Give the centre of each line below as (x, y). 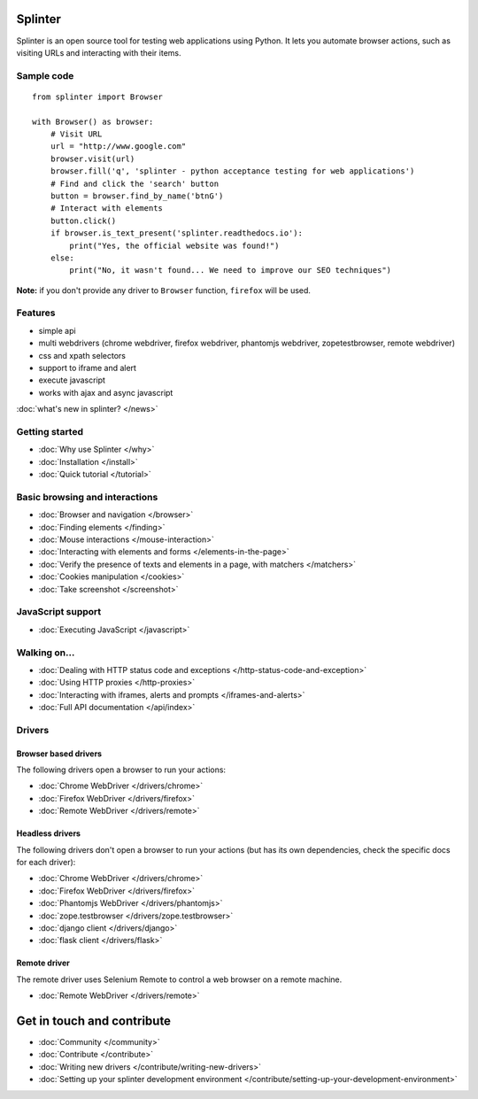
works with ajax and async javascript (106, 392)
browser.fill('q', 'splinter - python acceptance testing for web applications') (232, 171)
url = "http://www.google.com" (118, 147)
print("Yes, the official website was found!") (174, 245)
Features (36, 313)
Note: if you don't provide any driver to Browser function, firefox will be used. (164, 290)
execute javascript (72, 380)
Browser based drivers (59, 754)
